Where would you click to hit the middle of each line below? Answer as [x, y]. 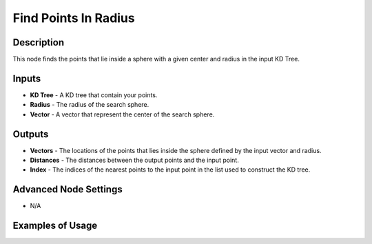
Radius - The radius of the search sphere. [90, 105]
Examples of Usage [55, 226]
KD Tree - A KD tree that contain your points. [94, 95]
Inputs [27, 78]
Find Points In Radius [74, 18]
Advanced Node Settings [68, 190]
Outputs [31, 134]
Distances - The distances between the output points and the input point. [134, 160]
